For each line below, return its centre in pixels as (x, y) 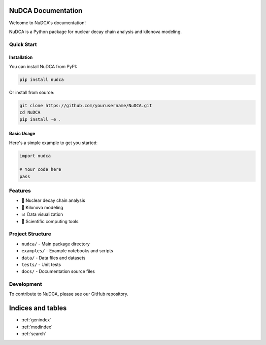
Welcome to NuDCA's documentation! (48, 23)
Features (20, 191)
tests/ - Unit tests (41, 265)
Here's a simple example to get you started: (53, 143)
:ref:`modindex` (37, 327)
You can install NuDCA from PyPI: (43, 66)
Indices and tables (38, 308)
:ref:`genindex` (36, 320)
